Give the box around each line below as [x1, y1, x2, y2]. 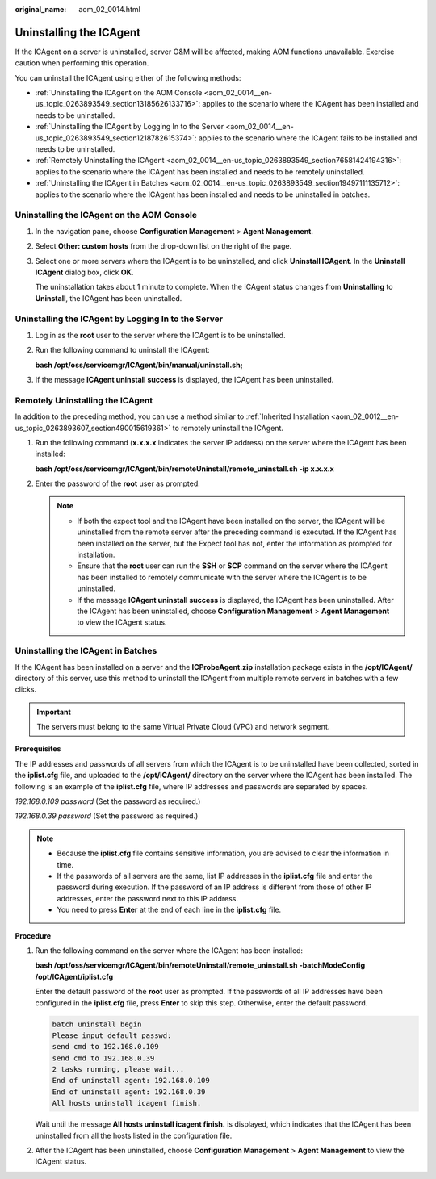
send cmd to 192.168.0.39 [52, 1053, 155, 1063]
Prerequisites [15, 744, 61, 754]
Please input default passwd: [52, 1031, 172, 1040]
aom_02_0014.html [78, 5, 140, 14]
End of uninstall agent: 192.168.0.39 [52, 1087, 206, 1097]
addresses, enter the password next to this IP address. [57, 893, 238, 903]
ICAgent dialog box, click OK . [35, 267, 134, 277]
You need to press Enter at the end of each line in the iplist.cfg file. [57, 905, 282, 915]
